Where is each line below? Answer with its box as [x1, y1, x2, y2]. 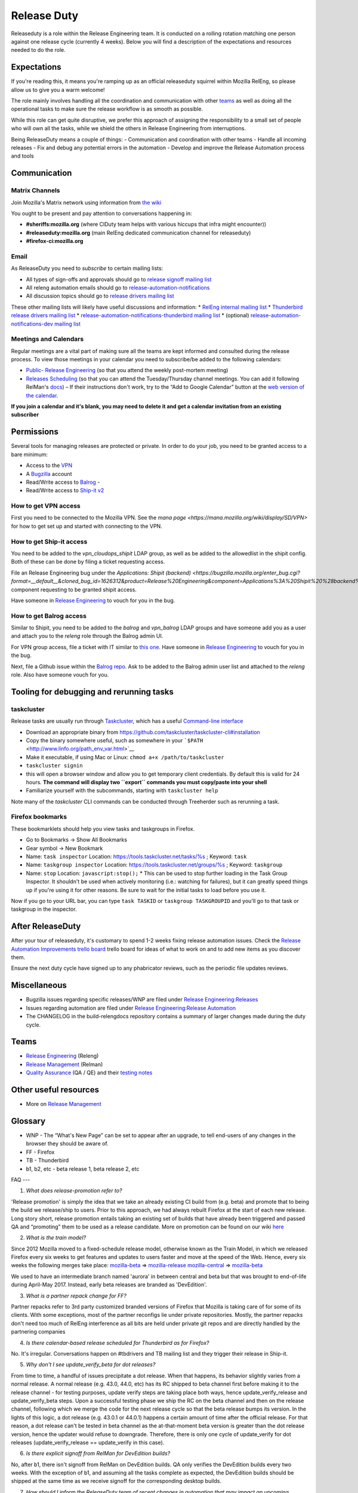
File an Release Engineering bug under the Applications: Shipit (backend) [11, 569, 191, 576]
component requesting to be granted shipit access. [11, 586, 137, 593]
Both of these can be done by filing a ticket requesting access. [11, 558, 165, 566]
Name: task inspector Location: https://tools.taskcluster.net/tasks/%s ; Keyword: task [26, 853, 247, 860]
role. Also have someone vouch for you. [11, 671, 109, 678]
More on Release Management [26, 1101, 101, 1108]
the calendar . [26, 392, 58, 399]
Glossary [11, 1116, 46, 1126]
